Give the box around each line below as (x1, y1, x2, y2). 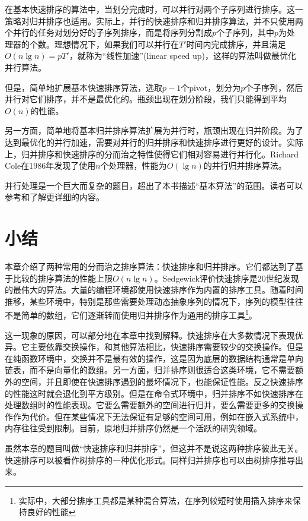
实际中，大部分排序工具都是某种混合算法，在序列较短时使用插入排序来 (18, 494, 293, 506)
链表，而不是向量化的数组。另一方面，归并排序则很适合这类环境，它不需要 (5, 364, 295, 376)
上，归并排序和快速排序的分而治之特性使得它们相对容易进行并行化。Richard (5, 147, 299, 160)
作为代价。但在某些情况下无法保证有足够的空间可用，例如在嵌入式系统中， (12, 410, 303, 422)
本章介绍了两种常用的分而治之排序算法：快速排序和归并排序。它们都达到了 (5, 260, 295, 273)
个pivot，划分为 (181, 81, 241, 93)
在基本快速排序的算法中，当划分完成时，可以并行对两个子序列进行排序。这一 (5, 3, 303, 15)
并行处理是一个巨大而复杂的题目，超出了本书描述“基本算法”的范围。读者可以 (5, 179, 303, 191)
